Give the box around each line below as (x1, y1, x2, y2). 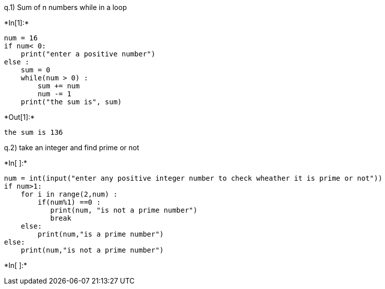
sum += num (37, 82, 80, 90)
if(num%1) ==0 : (37, 198, 101, 206)
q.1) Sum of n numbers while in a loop (4, 3, 127, 11)
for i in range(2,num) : (20, 190, 118, 198)
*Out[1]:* (4, 113, 35, 121)
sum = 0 (20, 66, 50, 74)
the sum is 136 (4, 128, 63, 136)
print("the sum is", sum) (20, 98, 122, 106)
